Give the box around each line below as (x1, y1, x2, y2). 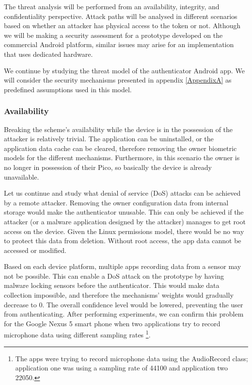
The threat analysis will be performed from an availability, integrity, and (4, 1, 220, 11)
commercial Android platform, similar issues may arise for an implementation (4, 39, 234, 50)
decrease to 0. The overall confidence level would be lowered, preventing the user (4, 299, 243, 309)
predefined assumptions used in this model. (4, 84, 132, 94)
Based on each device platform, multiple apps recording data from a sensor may (4, 261, 241, 271)
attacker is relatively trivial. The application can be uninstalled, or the (4, 134, 214, 144)
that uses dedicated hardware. (4, 49, 93, 59)
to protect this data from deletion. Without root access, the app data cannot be (4, 235, 241, 246)
